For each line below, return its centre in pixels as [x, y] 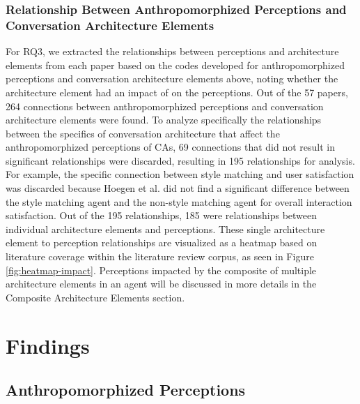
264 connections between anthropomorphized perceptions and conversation [165, 106]
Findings [48, 345]
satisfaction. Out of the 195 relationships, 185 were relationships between [162, 215]
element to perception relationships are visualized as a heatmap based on [162, 242]
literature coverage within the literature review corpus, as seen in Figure [160, 256]
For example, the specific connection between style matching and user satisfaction [180, 174]
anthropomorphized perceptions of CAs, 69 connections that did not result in [171, 147]
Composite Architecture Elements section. [95, 297]
